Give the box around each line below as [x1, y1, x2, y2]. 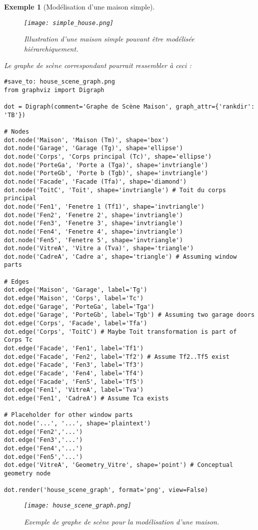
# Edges [4, 278, 29, 285]
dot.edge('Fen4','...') [4, 444, 83, 452]
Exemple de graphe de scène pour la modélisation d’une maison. [24, 516, 219, 526]
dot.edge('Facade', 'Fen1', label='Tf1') [4, 345, 144, 352]
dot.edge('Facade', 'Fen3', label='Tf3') [4, 361, 144, 369]
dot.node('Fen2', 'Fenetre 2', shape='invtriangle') [4, 211, 183, 219]
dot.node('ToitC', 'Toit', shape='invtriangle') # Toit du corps [4, 186, 226, 194]
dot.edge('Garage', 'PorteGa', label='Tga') [4, 303, 154, 310]
